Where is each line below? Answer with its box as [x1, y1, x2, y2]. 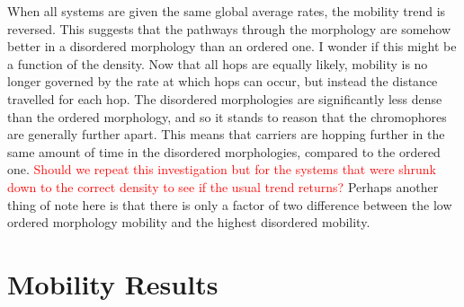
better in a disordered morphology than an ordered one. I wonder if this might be [7, 37, 457, 56]
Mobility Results [7, 265, 219, 302]
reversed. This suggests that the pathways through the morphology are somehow [7, 19, 451, 38]
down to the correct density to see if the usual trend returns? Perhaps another [7, 177, 439, 196]
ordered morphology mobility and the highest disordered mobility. [7, 213, 370, 232]
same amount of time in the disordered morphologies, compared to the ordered [7, 142, 441, 161]
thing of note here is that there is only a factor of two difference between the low [7, 195, 452, 214]
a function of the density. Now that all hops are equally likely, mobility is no [7, 54, 428, 73]
